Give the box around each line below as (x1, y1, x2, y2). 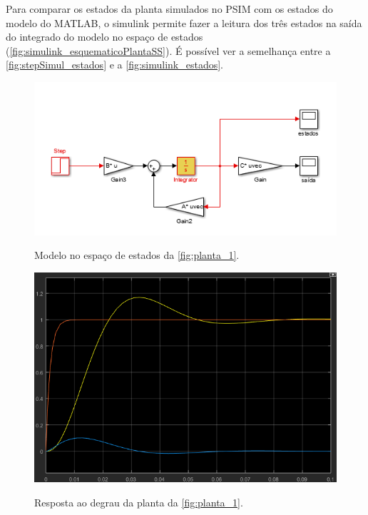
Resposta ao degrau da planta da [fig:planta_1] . (34, 494, 243, 509)
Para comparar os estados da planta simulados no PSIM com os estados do (6, 1, 333, 16)
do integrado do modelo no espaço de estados (6, 29, 203, 44)
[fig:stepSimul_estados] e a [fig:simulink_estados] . (6, 57, 224, 72)
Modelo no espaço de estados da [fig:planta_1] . (34, 248, 240, 262)
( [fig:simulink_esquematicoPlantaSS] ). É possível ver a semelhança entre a (6, 43, 331, 58)
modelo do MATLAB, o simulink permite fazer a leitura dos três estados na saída (6, 15, 362, 30)
